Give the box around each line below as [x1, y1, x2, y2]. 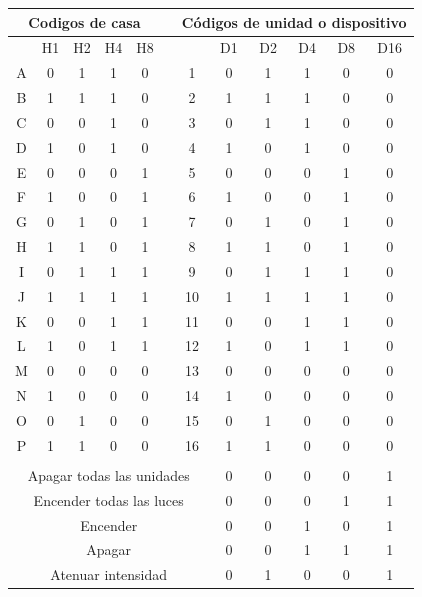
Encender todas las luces [33, 489, 184, 510]
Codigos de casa [28, 11, 141, 32]
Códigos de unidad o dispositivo [181, 11, 407, 32]
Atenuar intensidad [50, 564, 168, 585]
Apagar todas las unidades [27, 464, 190, 485]
